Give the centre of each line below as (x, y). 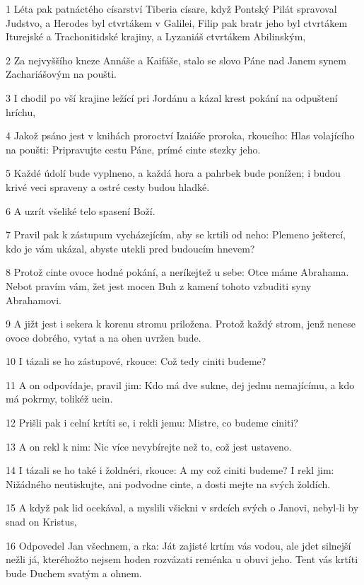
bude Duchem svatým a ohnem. (74, 573)
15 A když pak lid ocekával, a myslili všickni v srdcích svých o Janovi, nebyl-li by (182, 508)
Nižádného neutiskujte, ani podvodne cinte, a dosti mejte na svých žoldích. (168, 483)
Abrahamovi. (34, 300)
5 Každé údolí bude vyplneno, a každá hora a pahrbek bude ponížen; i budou (173, 173)
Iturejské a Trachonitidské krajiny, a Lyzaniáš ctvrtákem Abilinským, (156, 36)
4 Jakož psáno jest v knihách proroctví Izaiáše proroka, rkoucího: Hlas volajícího (180, 135)
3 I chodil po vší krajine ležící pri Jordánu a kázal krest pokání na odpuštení (172, 97)
